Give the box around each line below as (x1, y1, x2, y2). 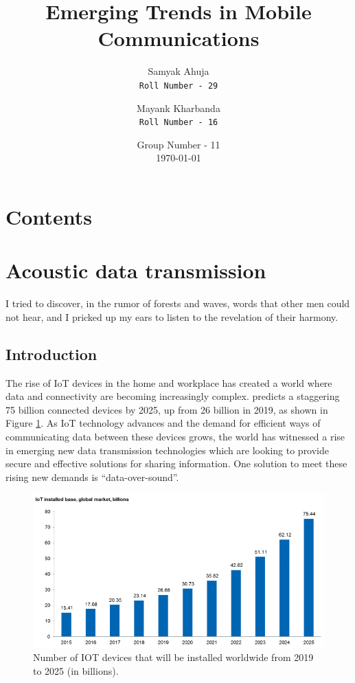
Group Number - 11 (137, 137, 220, 151)
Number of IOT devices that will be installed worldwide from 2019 (33, 650, 314, 664)
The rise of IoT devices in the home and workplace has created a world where (5, 375, 332, 390)
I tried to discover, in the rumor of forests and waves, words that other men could (5, 296, 350, 311)
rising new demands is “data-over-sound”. (5, 469, 179, 484)
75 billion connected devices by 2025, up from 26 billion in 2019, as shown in (5, 402, 328, 416)
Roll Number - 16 (139, 117, 218, 128)
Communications (98, 24, 260, 52)
